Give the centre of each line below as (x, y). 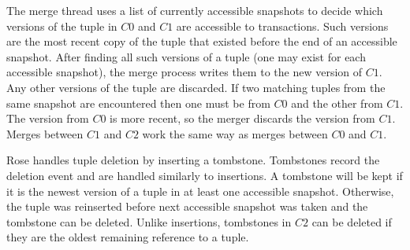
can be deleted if (352, 221)
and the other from (337, 103)
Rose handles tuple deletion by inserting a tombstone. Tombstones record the (193, 160)
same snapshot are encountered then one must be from (138, 103)
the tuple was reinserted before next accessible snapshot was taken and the (187, 206)
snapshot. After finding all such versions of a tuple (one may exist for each (186, 56)
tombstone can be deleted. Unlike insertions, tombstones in (149, 221)
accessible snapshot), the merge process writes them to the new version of (184, 72)
